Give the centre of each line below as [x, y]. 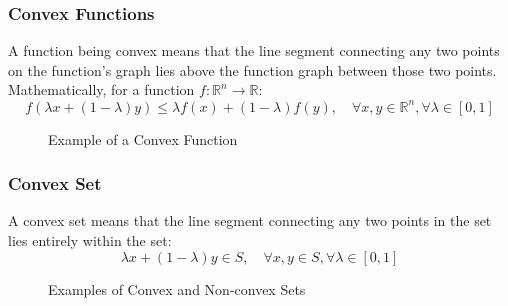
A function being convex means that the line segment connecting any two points [254, 50]
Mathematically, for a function [101, 89]
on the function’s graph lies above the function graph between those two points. [252, 69]
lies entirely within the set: [90, 239]
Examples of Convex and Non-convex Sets [177, 288]
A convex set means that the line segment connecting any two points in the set [250, 220]
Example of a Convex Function [143, 138]
